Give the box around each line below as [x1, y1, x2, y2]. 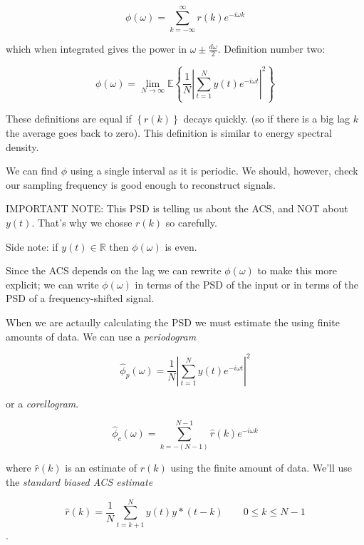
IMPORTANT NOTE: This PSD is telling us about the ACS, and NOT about [6, 201, 348, 216]
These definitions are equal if [6, 111, 132, 126]
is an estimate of [65, 460, 137, 475]
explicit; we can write [6, 276, 99, 291]
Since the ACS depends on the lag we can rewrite [6, 263, 222, 278]
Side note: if [6, 239, 58, 254]
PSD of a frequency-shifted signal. [6, 291, 155, 306]
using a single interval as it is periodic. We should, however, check [70, 163, 358, 178]
